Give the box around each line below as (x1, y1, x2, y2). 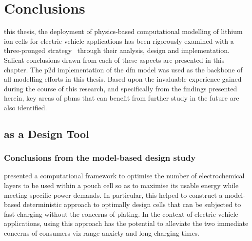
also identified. (4, 102, 47, 112)
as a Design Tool (4, 126, 89, 141)
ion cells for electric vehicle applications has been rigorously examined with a (4, 35, 234, 46)
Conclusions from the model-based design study (4, 152, 196, 164)
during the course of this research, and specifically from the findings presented (4, 83, 237, 93)
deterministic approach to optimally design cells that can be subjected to (22, 199, 241, 209)
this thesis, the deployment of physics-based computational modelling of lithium (4, 26, 243, 36)
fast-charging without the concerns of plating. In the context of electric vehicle (4, 208, 238, 219)
